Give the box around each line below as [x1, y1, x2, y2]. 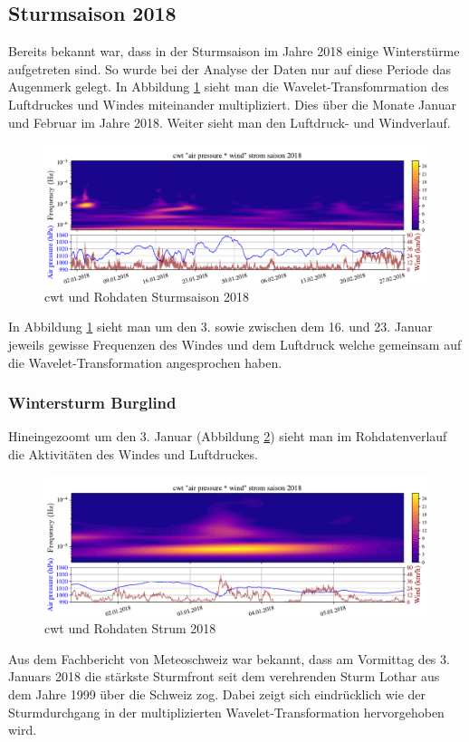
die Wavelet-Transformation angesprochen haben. [8, 352, 282, 371]
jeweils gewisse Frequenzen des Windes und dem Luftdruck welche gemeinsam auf [8, 334, 462, 353]
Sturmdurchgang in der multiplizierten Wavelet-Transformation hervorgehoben [8, 702, 445, 721]
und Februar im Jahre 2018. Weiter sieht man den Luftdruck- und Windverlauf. [8, 112, 451, 131]
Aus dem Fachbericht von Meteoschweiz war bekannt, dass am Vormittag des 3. [8, 649, 450, 668]
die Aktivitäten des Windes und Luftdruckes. [8, 444, 258, 463]
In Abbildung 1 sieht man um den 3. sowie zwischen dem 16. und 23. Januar [8, 317, 433, 336]
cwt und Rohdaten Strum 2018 [44, 619, 216, 638]
